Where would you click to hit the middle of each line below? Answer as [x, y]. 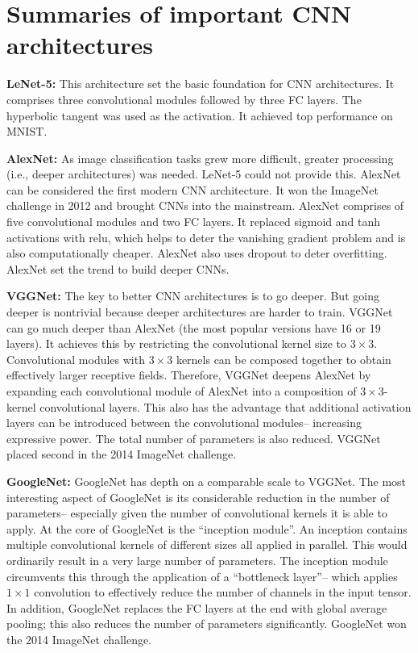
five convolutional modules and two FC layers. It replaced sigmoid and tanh [194, 222]
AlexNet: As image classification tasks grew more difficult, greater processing [200, 158]
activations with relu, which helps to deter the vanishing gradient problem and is [206, 237]
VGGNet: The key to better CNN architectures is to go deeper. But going [193, 296]
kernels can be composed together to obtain [283, 359]
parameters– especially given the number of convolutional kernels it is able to [197, 513]
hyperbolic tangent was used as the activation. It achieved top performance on [200, 115]
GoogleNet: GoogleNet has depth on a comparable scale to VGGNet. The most [207, 481]
